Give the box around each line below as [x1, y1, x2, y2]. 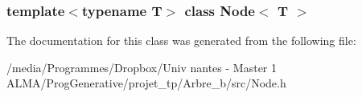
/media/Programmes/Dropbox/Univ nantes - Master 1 [6, 59, 277, 75]
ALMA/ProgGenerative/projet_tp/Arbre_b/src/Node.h [6, 75, 286, 91]
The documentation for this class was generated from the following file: [6, 32, 356, 49]
